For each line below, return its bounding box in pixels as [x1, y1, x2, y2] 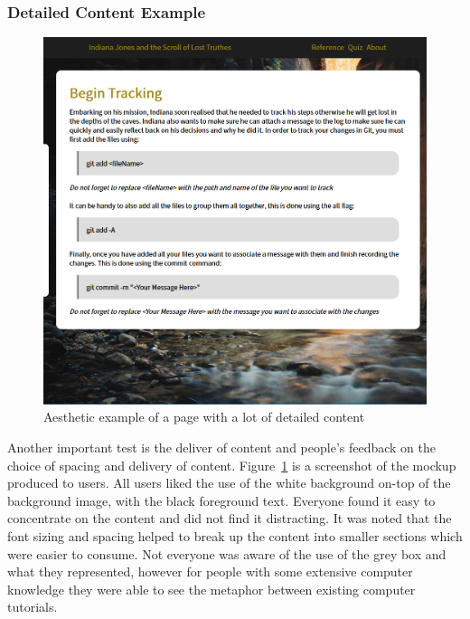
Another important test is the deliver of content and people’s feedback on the [7, 438, 437, 457]
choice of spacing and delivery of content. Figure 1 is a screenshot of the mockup [7, 455, 456, 474]
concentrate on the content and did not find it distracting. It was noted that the [7, 509, 452, 528]
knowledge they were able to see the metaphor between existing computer [7, 579, 416, 598]
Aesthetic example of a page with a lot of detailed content [43, 407, 365, 426]
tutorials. [7, 597, 58, 616]
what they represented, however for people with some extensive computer [7, 562, 413, 581]
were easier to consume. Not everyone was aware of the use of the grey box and [7, 544, 446, 563]
